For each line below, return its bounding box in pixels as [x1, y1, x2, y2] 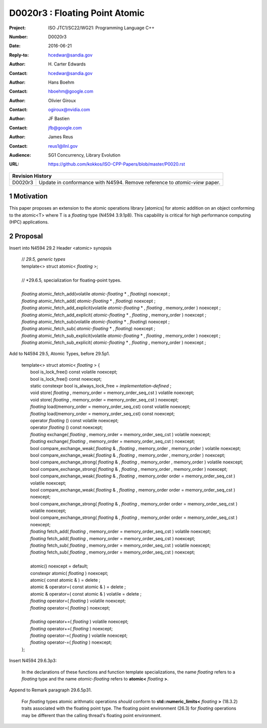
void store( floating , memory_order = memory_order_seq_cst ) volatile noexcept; [30, 390, 195, 396]
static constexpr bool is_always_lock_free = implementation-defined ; [30, 383, 172, 389]
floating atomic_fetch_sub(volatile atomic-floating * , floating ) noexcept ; [21, 319, 170, 325]
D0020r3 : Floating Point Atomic [9, 7, 145, 18]
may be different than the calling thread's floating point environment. [21, 712, 162, 718]
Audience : [9, 152, 32, 158]
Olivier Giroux [48, 97, 76, 104]
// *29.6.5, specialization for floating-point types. [21, 277, 122, 283]
